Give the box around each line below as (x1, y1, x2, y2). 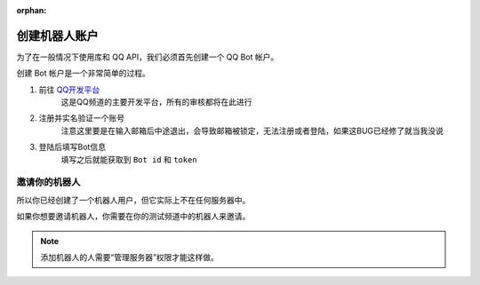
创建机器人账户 (16, 28, 99, 44)
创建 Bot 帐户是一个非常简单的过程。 (16, 67, 151, 79)
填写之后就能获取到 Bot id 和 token (60, 154, 197, 164)
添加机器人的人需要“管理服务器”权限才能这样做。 (40, 251, 220, 262)
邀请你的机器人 (16, 176, 81, 188)
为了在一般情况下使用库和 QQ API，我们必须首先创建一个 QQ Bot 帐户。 (16, 51, 279, 62)
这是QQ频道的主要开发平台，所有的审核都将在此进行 (60, 97, 252, 107)
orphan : (16, 5, 47, 15)
